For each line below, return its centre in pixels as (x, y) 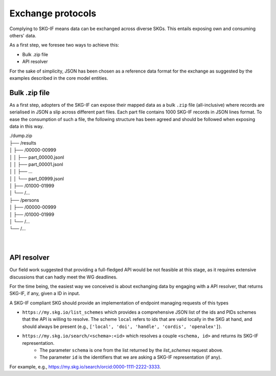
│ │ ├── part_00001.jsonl (36, 164)
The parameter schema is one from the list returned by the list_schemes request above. (131, 350)
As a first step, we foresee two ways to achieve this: (64, 45)
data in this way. (27, 126)
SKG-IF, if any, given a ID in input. (45, 293)
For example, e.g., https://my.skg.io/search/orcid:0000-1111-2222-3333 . (85, 367)
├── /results (23, 143)
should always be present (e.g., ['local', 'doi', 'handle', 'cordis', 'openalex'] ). (122, 326)
